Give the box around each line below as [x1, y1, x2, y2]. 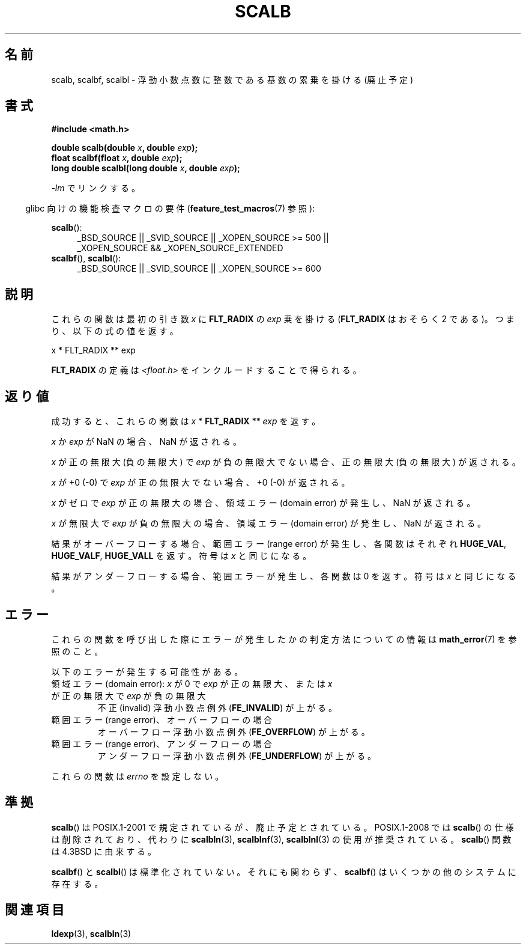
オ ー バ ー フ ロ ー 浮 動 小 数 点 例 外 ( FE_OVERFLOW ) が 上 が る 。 [97, 726, 370, 737]
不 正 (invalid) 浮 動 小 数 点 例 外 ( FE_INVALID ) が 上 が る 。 [97, 702, 337, 713]
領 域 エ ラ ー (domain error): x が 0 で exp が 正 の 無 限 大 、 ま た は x [51, 678, 333, 689]
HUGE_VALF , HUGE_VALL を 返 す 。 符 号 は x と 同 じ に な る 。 [51, 551, 312, 561]
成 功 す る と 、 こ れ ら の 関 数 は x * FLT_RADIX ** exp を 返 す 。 [51, 416, 321, 427]
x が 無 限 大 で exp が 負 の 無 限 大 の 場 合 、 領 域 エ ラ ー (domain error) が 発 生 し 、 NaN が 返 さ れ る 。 [51, 518, 486, 529]
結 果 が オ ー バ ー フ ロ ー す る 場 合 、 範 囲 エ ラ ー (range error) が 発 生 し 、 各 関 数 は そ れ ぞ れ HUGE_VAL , [51, 539, 506, 549]
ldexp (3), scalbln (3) [51, 928, 131, 939]
